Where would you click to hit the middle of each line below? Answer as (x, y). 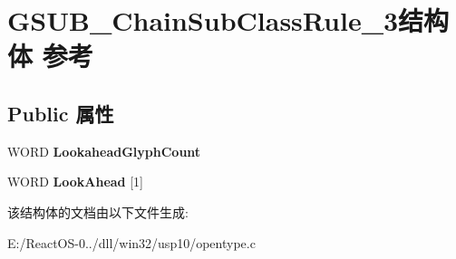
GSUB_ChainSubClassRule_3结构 (228, 20)
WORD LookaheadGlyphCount (104, 151)
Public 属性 (61, 113)
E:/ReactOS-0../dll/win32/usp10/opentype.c (131, 242)
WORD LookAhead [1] (76, 182)
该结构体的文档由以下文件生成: (98, 211)
